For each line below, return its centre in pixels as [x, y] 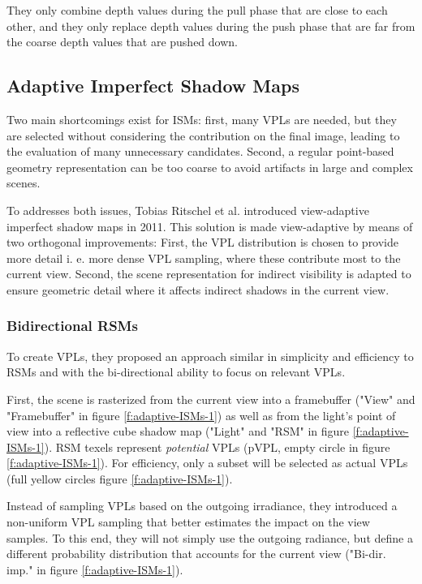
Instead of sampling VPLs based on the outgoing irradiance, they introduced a [202, 506]
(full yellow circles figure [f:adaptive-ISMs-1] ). [120, 478]
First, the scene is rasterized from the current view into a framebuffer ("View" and [211, 399]
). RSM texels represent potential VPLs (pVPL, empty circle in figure [217, 447]
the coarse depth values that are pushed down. [122, 42]
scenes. [24, 183]
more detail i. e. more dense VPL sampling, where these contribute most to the [204, 258]
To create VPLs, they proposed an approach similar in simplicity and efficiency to [210, 356]
